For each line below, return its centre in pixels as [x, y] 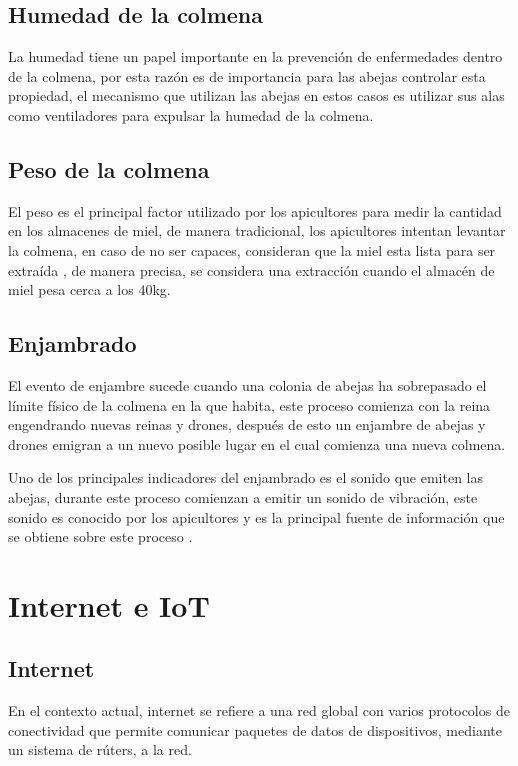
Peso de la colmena [109, 168]
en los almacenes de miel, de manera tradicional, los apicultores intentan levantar [257, 230]
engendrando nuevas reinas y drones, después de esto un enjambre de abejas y [247, 424]
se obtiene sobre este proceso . [100, 536]
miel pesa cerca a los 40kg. [89, 289]
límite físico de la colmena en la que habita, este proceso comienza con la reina [249, 404]
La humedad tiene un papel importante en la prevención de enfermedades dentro [255, 56]
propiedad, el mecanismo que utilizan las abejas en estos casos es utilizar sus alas [256, 95]
